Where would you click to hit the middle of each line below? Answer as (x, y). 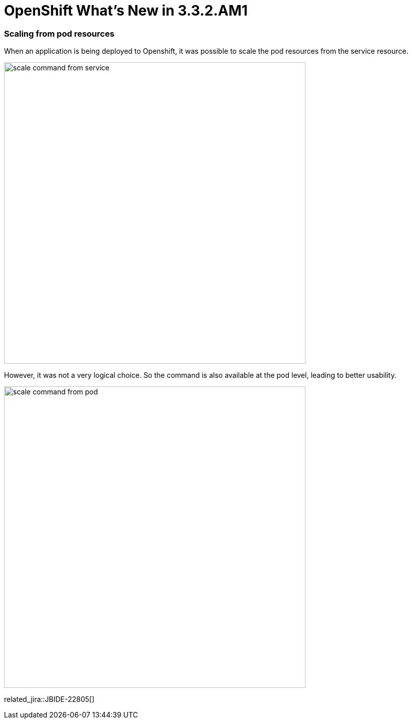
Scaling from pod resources (59, 33)
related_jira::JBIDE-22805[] (49, 699)
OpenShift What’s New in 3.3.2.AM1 (126, 11)
